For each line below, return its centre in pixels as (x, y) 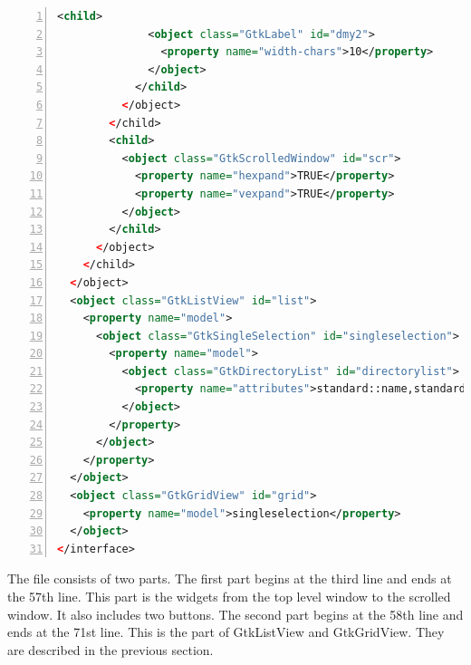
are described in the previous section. (111, 649)
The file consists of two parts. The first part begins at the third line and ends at (230, 578)
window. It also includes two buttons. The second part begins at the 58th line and (235, 614)
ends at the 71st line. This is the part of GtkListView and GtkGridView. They (226, 632)
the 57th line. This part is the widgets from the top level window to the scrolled (229, 596)
